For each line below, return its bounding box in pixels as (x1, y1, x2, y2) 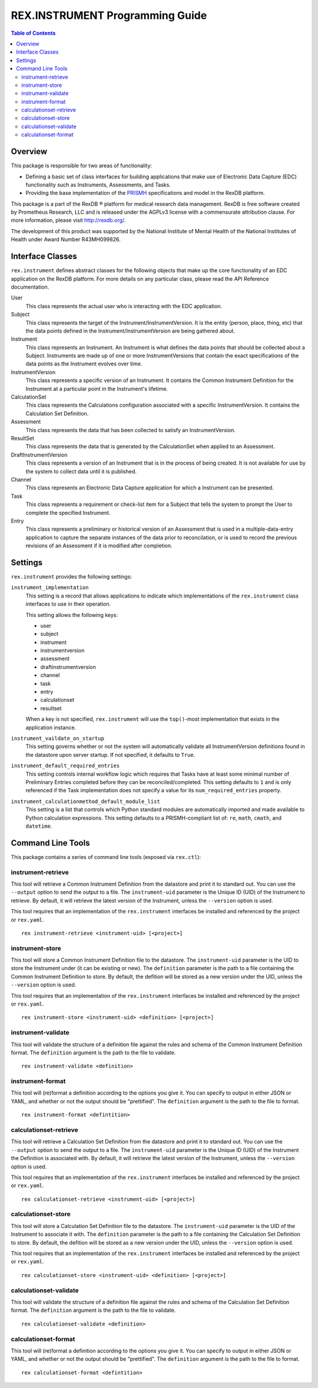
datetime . (25, 822, 52, 829)
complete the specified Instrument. (25, 509, 111, 516)
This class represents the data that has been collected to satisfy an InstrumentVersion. (25, 426, 236, 433)
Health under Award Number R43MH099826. (11, 236, 121, 243)
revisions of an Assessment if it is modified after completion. (25, 542, 173, 549)
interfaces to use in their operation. (25, 600, 111, 608)
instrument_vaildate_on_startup (11, 735, 104, 742)
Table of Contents (11, 30, 56, 37)
